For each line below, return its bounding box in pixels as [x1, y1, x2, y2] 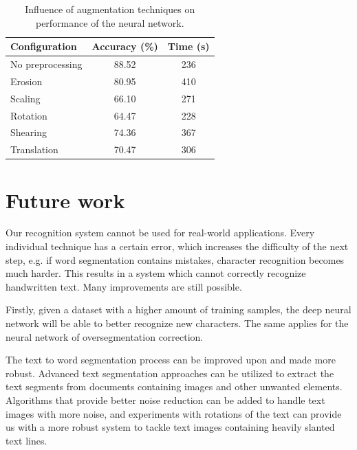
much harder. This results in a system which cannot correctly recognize [6, 266, 306, 280]
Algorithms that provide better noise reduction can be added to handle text [6, 393, 325, 407]
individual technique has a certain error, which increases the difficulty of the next [6, 239, 349, 254]
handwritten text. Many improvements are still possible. [6, 279, 242, 293]
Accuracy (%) [91, 39, 158, 54]
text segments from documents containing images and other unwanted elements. [6, 379, 343, 394]
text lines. [6, 433, 47, 447]
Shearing [10, 125, 47, 139]
